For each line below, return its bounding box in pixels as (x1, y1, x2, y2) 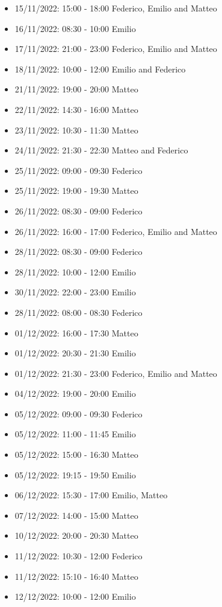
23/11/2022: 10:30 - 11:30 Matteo (14, 123, 138, 136)
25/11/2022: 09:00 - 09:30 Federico (14, 164, 143, 176)
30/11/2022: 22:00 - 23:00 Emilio (14, 286, 136, 298)
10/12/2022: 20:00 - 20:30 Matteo (14, 529, 138, 542)
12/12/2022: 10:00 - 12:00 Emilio (14, 590, 136, 603)
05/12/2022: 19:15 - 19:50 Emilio (14, 468, 136, 481)
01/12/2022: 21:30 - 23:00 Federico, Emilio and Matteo (14, 367, 217, 379)
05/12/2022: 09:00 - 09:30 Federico (14, 407, 143, 420)
